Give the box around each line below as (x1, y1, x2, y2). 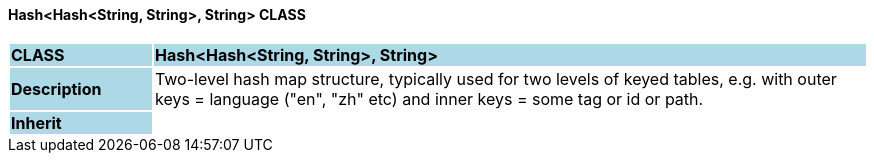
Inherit (11, 112, 62, 133)
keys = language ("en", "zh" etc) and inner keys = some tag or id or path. (154, 88, 704, 109)
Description (11, 78, 102, 99)
